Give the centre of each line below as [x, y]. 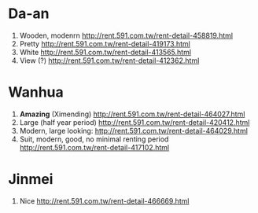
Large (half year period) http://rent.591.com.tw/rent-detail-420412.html [135, 122]
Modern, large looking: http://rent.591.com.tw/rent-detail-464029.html [133, 130]
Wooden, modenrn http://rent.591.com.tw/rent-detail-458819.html [126, 35]
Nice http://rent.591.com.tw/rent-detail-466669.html [104, 200]
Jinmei [31, 180]
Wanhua [36, 92]
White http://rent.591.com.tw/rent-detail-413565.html [105, 52]
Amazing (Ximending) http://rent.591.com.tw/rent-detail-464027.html [132, 114]
